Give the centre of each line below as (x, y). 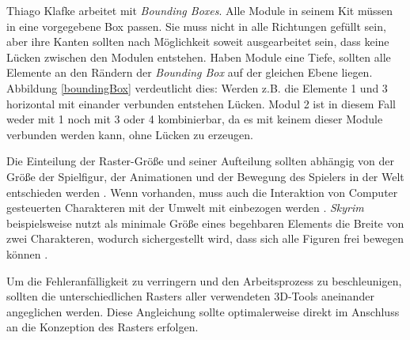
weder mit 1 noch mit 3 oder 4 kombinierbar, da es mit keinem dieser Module (195, 119)
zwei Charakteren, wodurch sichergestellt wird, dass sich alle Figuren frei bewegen (205, 238)
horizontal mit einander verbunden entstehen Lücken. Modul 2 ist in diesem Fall (201, 103)
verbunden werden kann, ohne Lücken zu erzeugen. (130, 134)
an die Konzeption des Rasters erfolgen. (102, 327)
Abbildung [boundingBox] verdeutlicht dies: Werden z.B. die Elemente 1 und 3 (197, 87)
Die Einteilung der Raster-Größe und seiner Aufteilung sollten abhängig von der (200, 161)
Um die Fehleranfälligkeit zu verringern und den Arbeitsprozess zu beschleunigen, (204, 280)
